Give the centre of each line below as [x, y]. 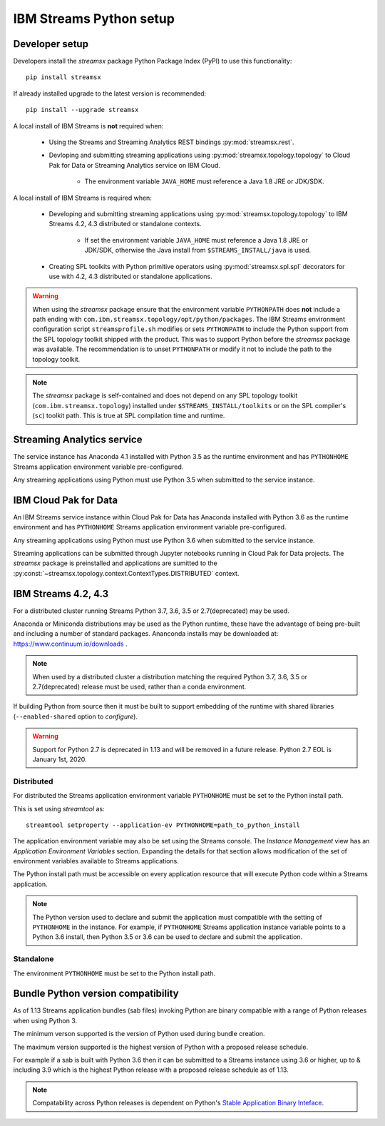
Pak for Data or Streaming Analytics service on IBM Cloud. [135, 165]
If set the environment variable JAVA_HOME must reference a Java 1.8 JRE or [196, 240]
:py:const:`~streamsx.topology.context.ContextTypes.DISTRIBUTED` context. [126, 573]
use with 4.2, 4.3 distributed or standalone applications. [131, 276]
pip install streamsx [63, 77]
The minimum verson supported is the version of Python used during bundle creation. [139, 1034]
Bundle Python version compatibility [96, 994]
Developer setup [51, 44]
